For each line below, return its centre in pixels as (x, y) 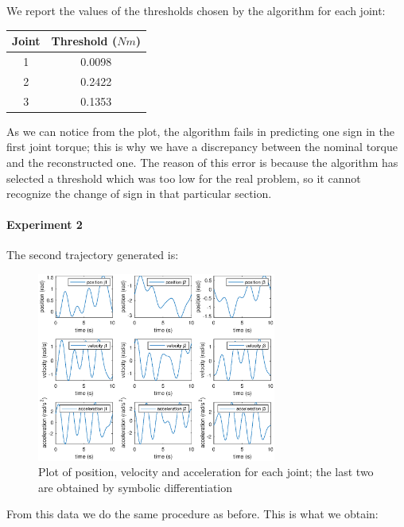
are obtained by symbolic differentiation (136, 487)
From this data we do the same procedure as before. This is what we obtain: (192, 514)
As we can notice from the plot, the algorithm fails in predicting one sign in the (201, 131)
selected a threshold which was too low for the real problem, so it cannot (184, 178)
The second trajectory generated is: (93, 255)
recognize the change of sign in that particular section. (139, 194)
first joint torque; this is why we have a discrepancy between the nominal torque (202, 147)
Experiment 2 (45, 225)
